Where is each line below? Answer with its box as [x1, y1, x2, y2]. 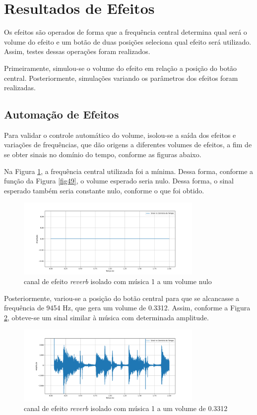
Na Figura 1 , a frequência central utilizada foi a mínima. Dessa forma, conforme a [4, 166, 254, 176]
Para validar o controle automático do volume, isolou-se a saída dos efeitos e [4, 129, 236, 140]
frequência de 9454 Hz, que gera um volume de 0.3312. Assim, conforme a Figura [4, 302, 251, 313]
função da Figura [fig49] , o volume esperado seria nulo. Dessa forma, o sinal [4, 176, 234, 186]
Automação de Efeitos [4, 107, 119, 122]
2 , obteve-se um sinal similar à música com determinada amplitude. [4, 312, 209, 322]
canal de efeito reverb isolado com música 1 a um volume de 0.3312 [24, 403, 228, 414]
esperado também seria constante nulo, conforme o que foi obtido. [4, 185, 204, 195]
